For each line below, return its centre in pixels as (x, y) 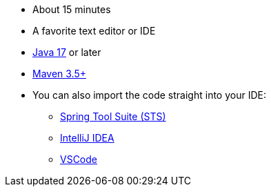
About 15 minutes (72, 9)
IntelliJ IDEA (87, 138)
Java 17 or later (67, 52)
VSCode (79, 159)
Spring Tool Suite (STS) (113, 116)
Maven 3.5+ (60, 74)
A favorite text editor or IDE (94, 31)
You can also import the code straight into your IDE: (149, 95)
